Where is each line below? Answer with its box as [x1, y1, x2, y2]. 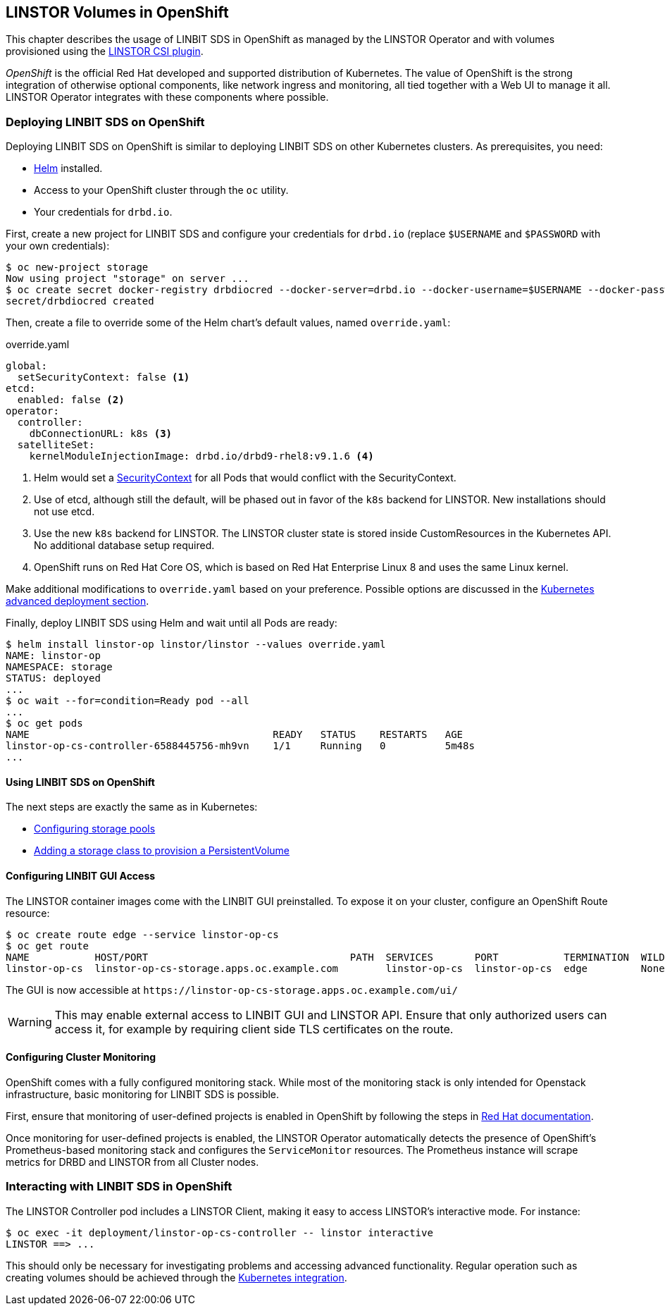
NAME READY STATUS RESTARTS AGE [6, 729, 464, 741]
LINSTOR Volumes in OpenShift [6, 4, 229, 21]
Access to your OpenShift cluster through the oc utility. [34, 184, 289, 197]
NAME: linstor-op [6, 650, 101, 662]
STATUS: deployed [6, 672, 101, 684]
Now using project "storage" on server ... [6, 273, 249, 285]
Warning [8, 1014, 52, 1029]
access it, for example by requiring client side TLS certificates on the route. [54, 1021, 454, 1036]
